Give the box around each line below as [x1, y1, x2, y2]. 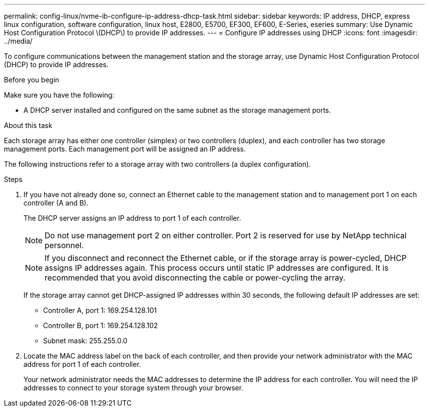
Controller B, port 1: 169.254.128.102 [43, 321, 158, 330]
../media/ [4, 37, 33, 45]
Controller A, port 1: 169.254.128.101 [43, 306, 157, 314]
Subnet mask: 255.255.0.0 [43, 336, 128, 345]
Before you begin [4, 76, 59, 84]
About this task [4, 121, 52, 129]
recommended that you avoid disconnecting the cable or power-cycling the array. [45, 273, 346, 283]
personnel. [45, 240, 84, 250]
